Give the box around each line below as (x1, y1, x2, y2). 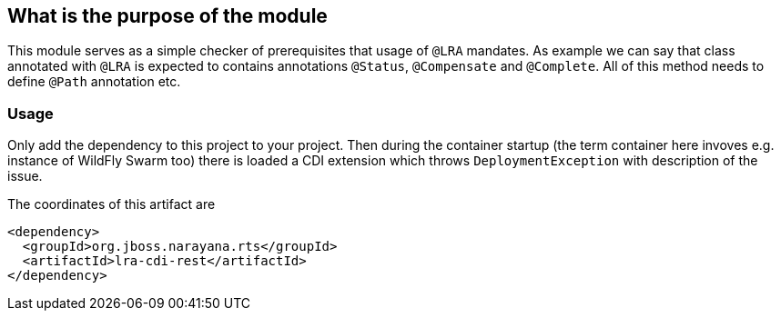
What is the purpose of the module (7, 5, 328, 27)
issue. (7, 168, 43, 184)
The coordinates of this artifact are (7, 196, 216, 213)
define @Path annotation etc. (7, 74, 181, 90)
